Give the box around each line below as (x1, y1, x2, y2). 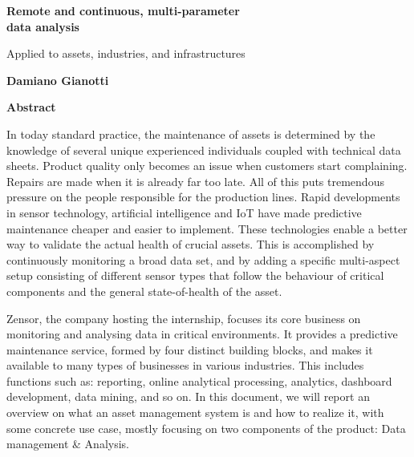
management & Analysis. (6, 435, 129, 452)
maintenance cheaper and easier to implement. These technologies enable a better (6, 220, 408, 237)
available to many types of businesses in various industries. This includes (6, 357, 364, 374)
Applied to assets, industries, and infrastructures (6, 45, 246, 62)
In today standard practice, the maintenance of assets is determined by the (6, 125, 375, 142)
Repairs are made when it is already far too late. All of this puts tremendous (6, 172, 384, 189)
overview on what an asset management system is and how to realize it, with (6, 404, 384, 421)
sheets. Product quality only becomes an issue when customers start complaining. (6, 157, 408, 174)
